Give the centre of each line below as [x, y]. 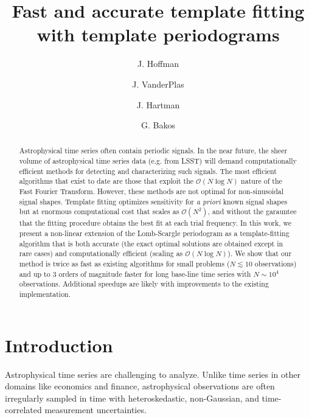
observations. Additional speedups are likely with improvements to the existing [144, 284]
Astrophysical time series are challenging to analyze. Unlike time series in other [153, 374]
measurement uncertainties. [95, 410]
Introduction [59, 345]
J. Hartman [158, 104]
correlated [23, 410]
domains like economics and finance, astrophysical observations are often [140, 386]
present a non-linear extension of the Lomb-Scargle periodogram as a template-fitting [154, 233]
